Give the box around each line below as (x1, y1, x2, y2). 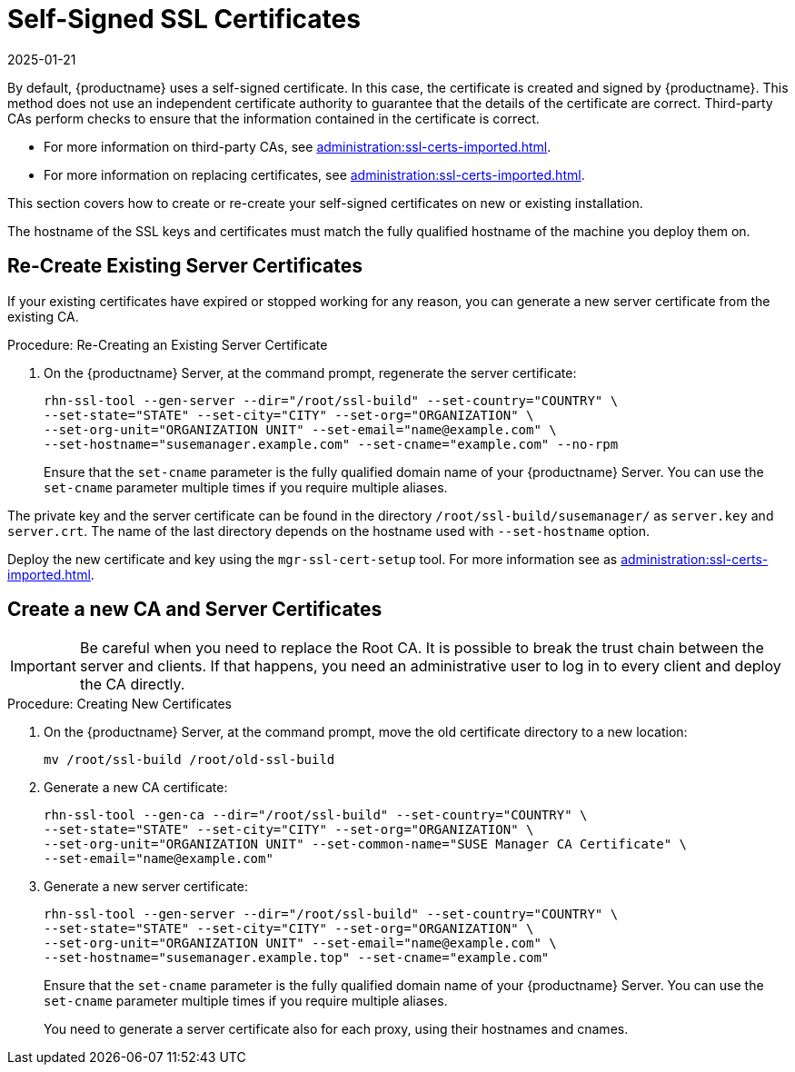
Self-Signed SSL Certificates (7, 4, 361, 35)
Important (10, 657, 76, 676)
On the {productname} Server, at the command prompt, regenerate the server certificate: (44, 364, 577, 381)
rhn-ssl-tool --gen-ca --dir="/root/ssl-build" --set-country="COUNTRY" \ (44, 808, 588, 823)
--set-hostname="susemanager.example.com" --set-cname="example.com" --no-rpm (44, 436, 619, 452)
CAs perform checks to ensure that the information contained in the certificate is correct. (7, 110, 540, 126)
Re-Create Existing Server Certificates (7, 254, 363, 278)
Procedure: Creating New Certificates (7, 696, 233, 712)
